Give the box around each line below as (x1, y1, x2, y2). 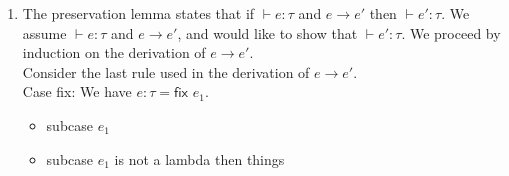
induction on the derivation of (22, 42, 206, 63)
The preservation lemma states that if (22, 3, 255, 23)
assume (22, 22, 67, 43)
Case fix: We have (22, 81, 132, 102)
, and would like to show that (177, 22, 358, 43)
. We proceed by (401, 22, 501, 43)
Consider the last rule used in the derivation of (22, 61, 310, 82)
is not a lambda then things (114, 148, 285, 169)
